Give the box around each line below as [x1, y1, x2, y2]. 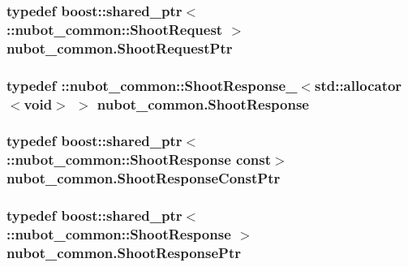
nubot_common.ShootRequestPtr [6, 37, 233, 58]
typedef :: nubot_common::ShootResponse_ [6, 75, 298, 95]
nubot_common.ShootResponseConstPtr [6, 168, 281, 188]
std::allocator [314, 75, 402, 95]
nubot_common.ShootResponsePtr [6, 242, 242, 262]
